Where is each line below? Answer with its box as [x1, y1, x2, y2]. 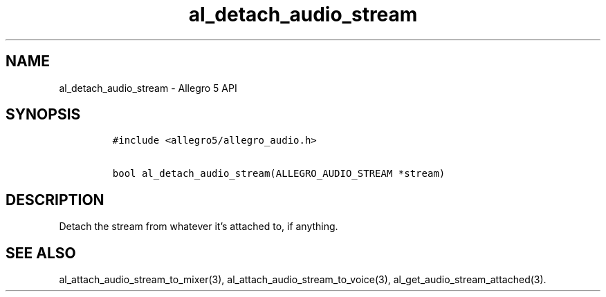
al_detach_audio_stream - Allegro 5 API [59, 82, 237, 94]
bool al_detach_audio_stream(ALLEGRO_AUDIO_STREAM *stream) [112, 168, 446, 180]
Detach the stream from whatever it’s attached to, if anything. [59, 220, 338, 233]
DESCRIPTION [6, 191, 104, 209]
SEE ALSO [6, 244, 76, 262]
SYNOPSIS [6, 106, 81, 124]
